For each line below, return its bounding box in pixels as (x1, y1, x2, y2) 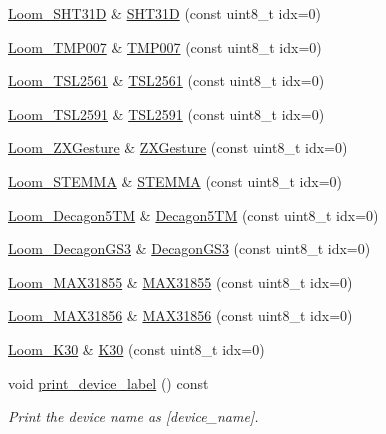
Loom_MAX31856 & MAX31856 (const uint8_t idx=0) (8, 305, 353, 326)
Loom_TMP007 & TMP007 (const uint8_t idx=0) (8, 36, 322, 57)
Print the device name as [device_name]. (8, 406, 259, 427)
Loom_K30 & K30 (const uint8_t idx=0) (8, 338, 265, 359)
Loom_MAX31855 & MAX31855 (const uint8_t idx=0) (8, 271, 353, 292)
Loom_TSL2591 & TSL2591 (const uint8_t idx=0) (8, 103, 325, 124)
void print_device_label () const (8, 372, 209, 393)
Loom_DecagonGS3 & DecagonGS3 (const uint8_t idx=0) (8, 238, 371, 259)
